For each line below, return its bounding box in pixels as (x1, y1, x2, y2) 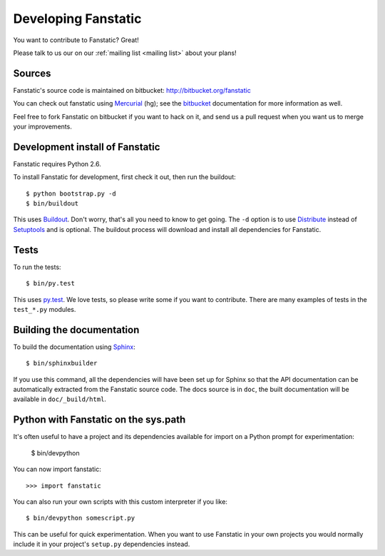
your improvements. (13, 122, 73, 131)
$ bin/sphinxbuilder (26, 359, 98, 368)
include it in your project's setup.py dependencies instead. (13, 540, 190, 549)
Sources (13, 67, 51, 79)
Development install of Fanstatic (13, 141, 160, 153)
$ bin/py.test (26, 279, 75, 288)
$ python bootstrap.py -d (26, 189, 117, 198)
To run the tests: (13, 263, 61, 271)
